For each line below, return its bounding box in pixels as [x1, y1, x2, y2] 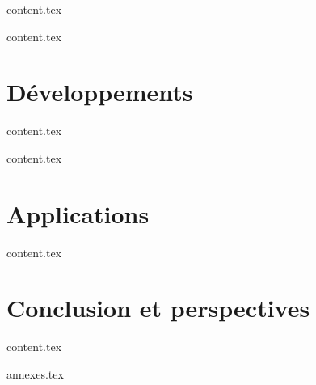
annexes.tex [6, 365, 64, 382]
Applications [6, 197, 150, 230]
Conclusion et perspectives [6, 291, 310, 324]
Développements [6, 75, 193, 108]
